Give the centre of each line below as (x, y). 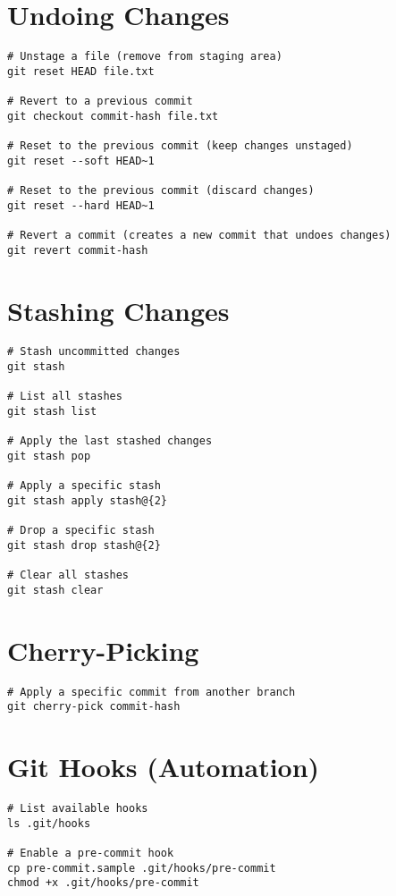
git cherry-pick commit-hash (94, 707)
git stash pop (49, 456)
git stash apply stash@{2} (87, 501)
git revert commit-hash (78, 250)
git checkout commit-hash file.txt (113, 116)
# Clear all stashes (68, 575)
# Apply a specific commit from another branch (152, 692)
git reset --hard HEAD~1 (81, 205)
